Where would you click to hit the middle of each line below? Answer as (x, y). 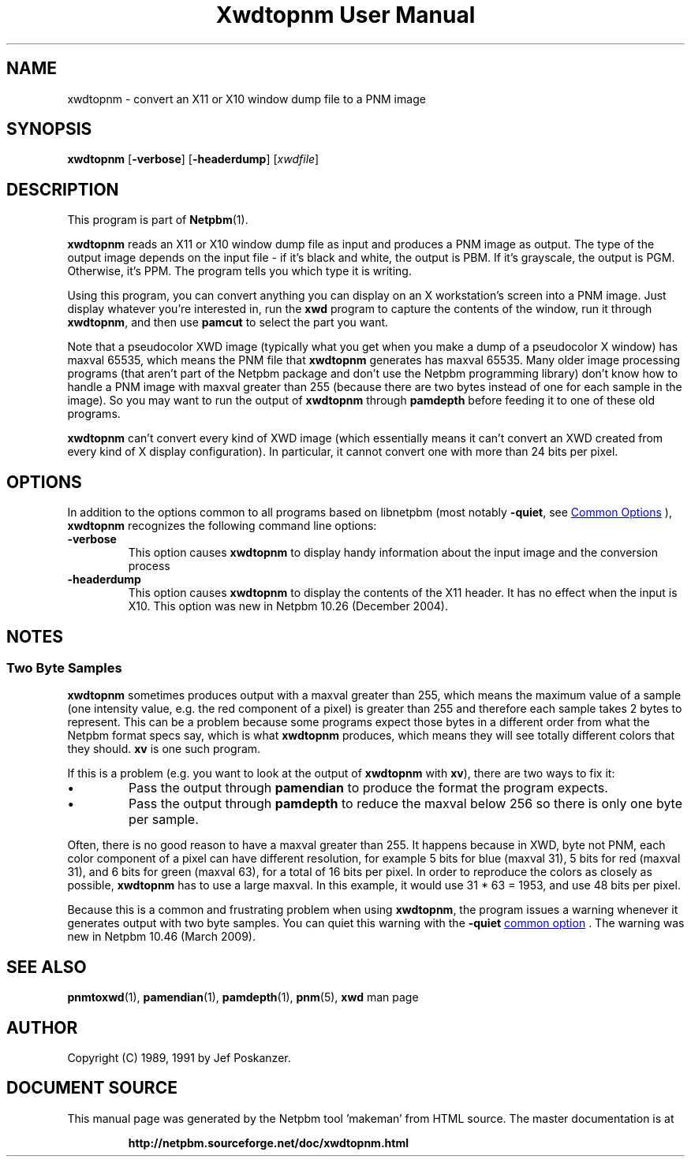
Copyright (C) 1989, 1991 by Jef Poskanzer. (179, 1058)
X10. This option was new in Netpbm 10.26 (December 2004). (288, 606)
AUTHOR (42, 1027)
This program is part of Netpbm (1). (158, 220)
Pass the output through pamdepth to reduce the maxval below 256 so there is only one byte (406, 804)
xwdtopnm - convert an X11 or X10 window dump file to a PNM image (247, 99)
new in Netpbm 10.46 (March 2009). (161, 937)
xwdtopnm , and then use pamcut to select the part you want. (228, 322)
